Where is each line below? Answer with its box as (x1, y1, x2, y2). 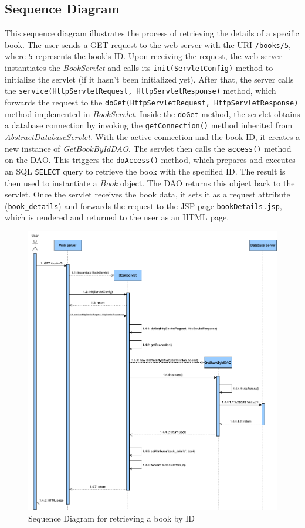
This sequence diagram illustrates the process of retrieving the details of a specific (5, 27, 299, 39)
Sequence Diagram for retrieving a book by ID (28, 512, 195, 524)
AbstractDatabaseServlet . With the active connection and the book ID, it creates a (5, 130, 300, 142)
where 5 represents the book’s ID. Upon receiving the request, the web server (5, 50, 282, 62)
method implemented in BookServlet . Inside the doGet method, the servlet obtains (5, 107, 300, 120)
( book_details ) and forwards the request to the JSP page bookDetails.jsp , (5, 199, 282, 212)
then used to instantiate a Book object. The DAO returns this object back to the (5, 176, 295, 189)
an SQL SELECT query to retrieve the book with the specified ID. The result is (5, 165, 286, 177)
